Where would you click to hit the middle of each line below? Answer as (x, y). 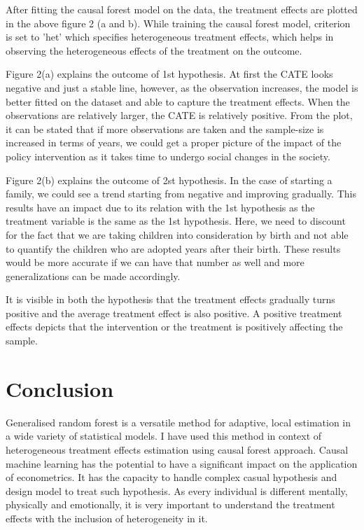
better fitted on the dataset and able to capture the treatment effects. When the (178, 101)
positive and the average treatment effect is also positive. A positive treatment (174, 313)
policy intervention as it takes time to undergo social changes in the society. (168, 156)
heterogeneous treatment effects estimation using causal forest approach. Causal (177, 449)
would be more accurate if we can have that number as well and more (155, 262)
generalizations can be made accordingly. (93, 276)
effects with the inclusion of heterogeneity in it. (107, 518)
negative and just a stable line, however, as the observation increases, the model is (182, 87)
